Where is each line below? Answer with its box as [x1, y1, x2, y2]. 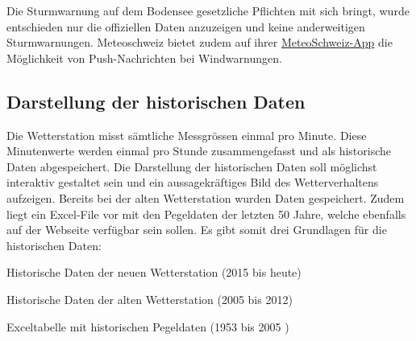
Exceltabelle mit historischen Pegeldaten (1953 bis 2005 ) [6, 318, 289, 335]
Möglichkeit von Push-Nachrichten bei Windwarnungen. [6, 49, 282, 66]
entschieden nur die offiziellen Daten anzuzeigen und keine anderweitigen [6, 18, 365, 35]
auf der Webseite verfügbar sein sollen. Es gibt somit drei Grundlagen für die [6, 221, 387, 238]
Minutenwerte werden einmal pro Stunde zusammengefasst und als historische [6, 142, 391, 159]
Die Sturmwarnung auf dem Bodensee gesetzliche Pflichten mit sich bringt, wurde [6, 2, 410, 18]
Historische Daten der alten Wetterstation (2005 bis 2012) [6, 290, 293, 307]
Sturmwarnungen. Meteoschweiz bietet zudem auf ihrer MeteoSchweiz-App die [6, 34, 393, 51]
